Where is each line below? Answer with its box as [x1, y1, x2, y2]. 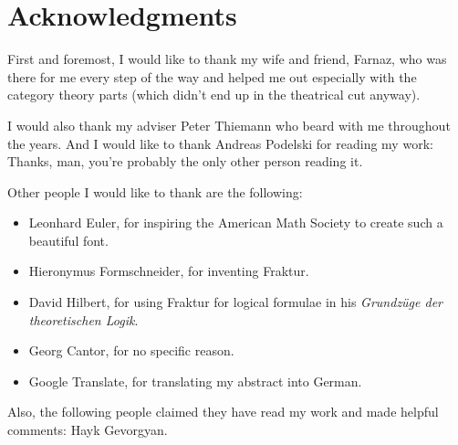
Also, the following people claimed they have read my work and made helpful [7, 402, 439, 421]
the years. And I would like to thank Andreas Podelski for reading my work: [7, 133, 433, 153]
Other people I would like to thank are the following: [7, 182, 303, 201]
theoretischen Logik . [28, 310, 139, 329]
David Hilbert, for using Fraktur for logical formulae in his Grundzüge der [28, 292, 443, 312]
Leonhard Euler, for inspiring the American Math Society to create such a [28, 213, 443, 232]
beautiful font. [28, 230, 109, 249]
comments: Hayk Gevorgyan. [7, 420, 168, 440]
